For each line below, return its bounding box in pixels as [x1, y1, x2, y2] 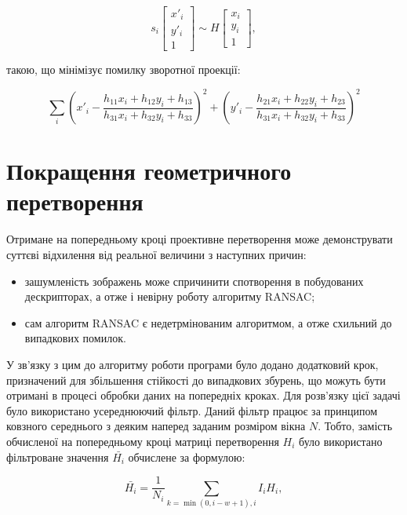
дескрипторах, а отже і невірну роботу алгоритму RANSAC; [24, 288, 315, 305]
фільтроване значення [6, 448, 109, 465]
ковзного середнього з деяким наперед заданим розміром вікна [6, 418, 306, 434]
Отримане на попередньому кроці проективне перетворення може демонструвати [6, 231, 393, 247]
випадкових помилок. [24, 330, 126, 346]
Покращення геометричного [6, 155, 292, 187]
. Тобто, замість [318, 418, 393, 434]
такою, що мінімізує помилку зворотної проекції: [6, 61, 241, 77]
